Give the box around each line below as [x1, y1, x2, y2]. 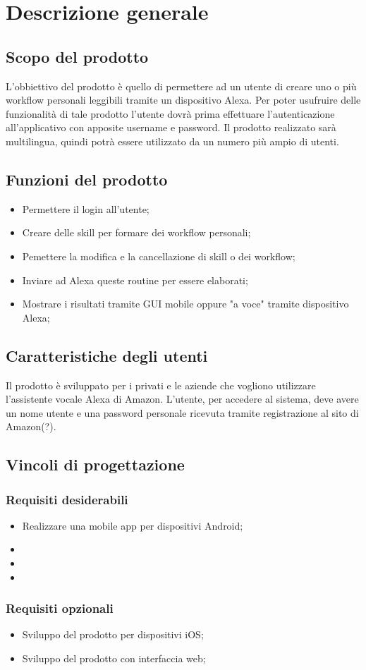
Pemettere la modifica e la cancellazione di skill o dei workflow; [22, 248, 295, 263]
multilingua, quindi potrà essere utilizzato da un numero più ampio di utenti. [6, 133, 339, 148]
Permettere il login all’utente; [22, 201, 150, 216]
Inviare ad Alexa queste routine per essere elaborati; [22, 272, 248, 287]
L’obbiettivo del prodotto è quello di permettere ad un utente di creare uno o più [6, 78, 357, 93]
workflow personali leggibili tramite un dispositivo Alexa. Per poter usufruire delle [6, 92, 361, 107]
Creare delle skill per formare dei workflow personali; [22, 225, 251, 240]
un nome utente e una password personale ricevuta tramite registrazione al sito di [6, 405, 359, 420]
